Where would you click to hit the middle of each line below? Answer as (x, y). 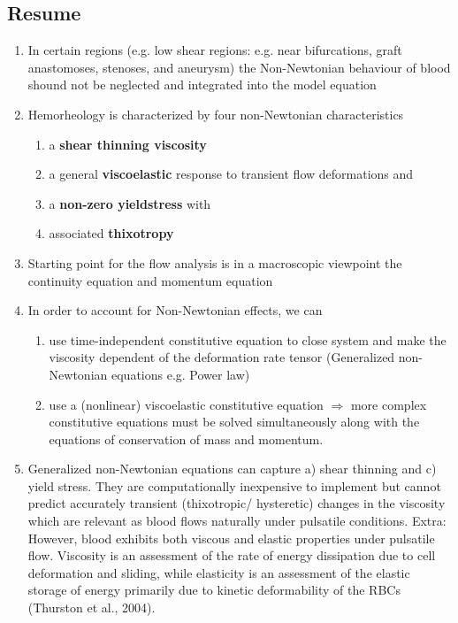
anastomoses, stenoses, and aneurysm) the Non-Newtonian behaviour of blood (239, 67)
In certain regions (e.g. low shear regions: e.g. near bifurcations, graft (215, 50)
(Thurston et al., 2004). (92, 608)
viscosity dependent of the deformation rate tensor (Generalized (222, 357)
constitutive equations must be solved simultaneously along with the (234, 422)
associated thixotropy (111, 233)
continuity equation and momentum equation (150, 280)
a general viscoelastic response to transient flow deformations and (231, 174)
